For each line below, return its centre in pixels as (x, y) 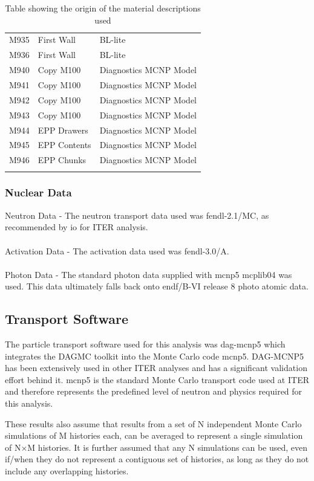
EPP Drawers (63, 130)
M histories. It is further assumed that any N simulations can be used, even (168, 447)
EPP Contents (64, 145)
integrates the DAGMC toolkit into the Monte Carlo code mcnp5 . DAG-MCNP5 (155, 356)
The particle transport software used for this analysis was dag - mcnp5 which (145, 344)
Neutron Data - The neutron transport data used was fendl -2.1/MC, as (137, 215)
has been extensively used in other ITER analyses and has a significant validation (156, 368)
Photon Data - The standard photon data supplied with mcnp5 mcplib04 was (149, 274)
